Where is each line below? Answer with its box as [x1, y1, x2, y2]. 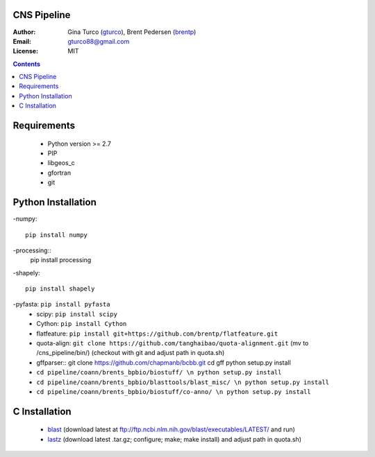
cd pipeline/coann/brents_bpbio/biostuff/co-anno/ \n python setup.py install [36, 388, 312, 395]
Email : [12, 37, 31, 45]
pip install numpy [25, 231, 88, 239]
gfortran [47, 169, 72, 177]
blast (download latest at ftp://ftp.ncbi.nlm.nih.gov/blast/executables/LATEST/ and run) [47, 425, 295, 433]
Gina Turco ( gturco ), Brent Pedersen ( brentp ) [67, 28, 197, 36]
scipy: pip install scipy [36, 309, 118, 318]
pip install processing [30, 256, 92, 264]
